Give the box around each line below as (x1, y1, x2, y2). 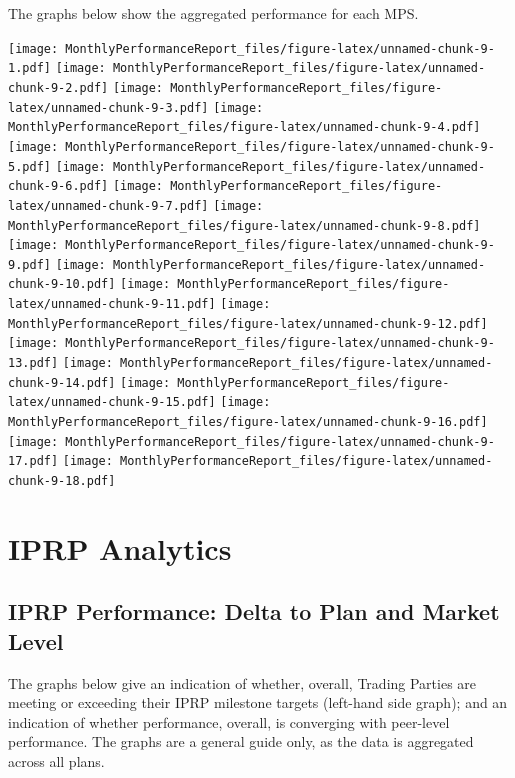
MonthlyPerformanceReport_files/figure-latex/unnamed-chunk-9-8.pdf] (8, 218, 481, 233)
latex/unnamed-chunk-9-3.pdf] (8, 100, 209, 115)
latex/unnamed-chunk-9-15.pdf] (8, 395, 216, 410)
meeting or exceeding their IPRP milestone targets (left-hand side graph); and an (8, 692, 508, 713)
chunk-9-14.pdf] (8, 375, 116, 390)
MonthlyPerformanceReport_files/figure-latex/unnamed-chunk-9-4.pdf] (8, 120, 481, 135)
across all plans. (8, 751, 105, 772)
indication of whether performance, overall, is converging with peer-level (8, 711, 450, 732)
